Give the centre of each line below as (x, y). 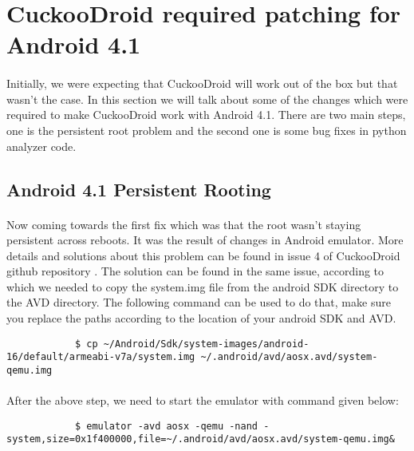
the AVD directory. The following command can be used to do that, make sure (199, 302)
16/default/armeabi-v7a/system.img (101, 357)
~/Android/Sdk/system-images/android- (206, 344)
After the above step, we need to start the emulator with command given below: (203, 400)
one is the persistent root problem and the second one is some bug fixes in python (207, 130)
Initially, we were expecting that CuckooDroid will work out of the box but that (202, 83)
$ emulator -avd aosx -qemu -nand (166, 426)
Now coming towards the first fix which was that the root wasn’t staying (184, 224)
